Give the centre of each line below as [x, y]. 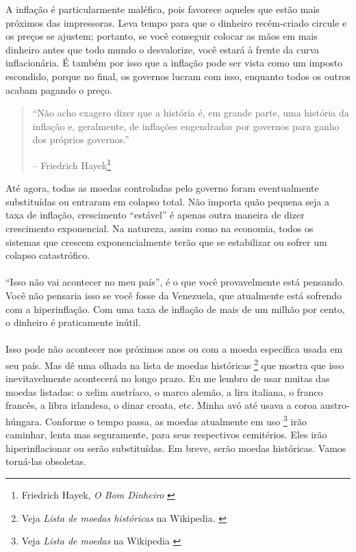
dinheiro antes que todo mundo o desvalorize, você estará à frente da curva [163, 49]
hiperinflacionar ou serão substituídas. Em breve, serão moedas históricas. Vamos [176, 448]
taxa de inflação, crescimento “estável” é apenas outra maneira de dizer [155, 215]
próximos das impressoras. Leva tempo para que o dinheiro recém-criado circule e [176, 22]
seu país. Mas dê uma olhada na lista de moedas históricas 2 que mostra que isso [175, 364]
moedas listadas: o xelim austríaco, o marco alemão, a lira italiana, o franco [164, 391]
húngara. [24, 421]
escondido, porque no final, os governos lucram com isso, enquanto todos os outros [178, 76]
